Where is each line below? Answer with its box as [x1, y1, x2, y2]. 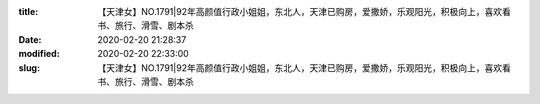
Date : [18, 33, 42, 45]
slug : [18, 61, 40, 74]
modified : [18, 48, 60, 60]
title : [18, 6, 39, 17]
